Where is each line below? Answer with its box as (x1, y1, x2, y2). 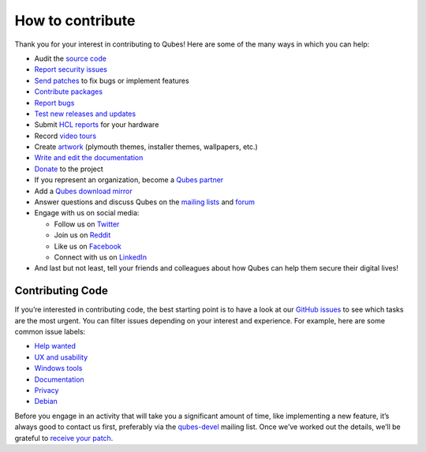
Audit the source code (34, 54, 106, 63)
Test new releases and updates (34, 109, 136, 118)
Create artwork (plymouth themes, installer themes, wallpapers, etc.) (34, 142, 258, 151)
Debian (34, 397, 58, 406)
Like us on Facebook (54, 241, 121, 251)
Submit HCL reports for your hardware (34, 120, 159, 129)
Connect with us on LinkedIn (54, 252, 148, 262)
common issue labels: (14, 327, 86, 337)
